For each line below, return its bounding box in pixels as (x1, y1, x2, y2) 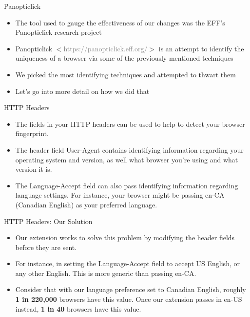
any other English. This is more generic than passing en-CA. (15, 268, 196, 278)
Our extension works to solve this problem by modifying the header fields (15, 232, 235, 243)
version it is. (15, 164, 52, 174)
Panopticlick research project (15, 27, 102, 37)
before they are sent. (15, 242, 77, 252)
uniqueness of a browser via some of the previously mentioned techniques (15, 53, 233, 63)
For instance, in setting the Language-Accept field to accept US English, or (15, 258, 240, 269)
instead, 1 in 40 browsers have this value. (15, 303, 141, 314)
